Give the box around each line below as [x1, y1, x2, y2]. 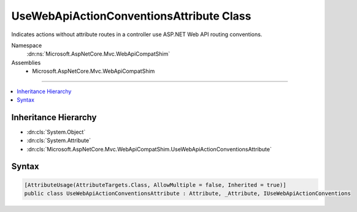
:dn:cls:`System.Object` [26, 128, 86, 135]
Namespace [11, 42, 42, 49]
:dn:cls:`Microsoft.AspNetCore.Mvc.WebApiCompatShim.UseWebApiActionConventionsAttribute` [26, 145, 272, 153]
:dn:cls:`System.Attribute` [26, 137, 91, 144]
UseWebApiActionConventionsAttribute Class [11, 9, 251, 23]
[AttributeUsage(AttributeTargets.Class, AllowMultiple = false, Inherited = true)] [24, 181, 286, 188]
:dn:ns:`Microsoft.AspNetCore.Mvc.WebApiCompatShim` [26, 50, 171, 58]
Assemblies [11, 59, 41, 66]
